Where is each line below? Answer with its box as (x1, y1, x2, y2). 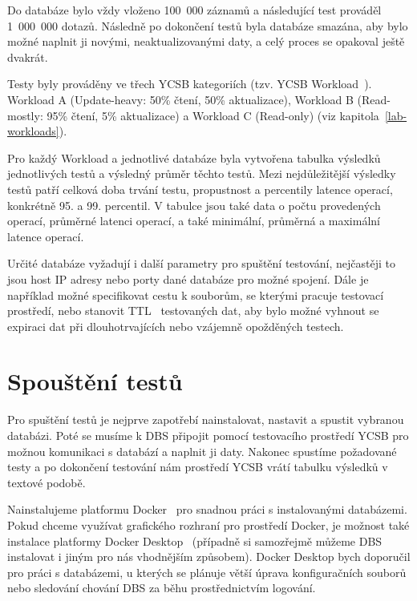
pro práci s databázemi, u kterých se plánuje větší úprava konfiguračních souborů (7, 563, 407, 580)
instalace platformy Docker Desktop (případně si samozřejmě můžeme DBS (7, 532, 383, 549)
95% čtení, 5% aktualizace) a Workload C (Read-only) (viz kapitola (47, 107, 379, 123)
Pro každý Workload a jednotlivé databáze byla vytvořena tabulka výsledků (7, 149, 381, 166)
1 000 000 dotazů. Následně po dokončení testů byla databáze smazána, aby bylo (7, 17, 408, 34)
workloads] (7, 123, 59, 139)
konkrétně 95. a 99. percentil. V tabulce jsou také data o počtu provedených (7, 196, 381, 213)
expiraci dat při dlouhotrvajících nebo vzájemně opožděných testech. (7, 317, 344, 334)
